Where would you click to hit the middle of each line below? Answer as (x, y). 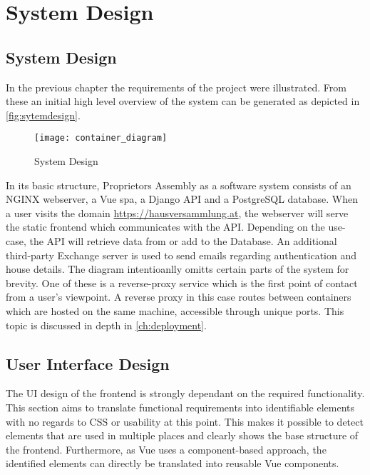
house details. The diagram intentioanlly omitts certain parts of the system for (178, 269)
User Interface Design (88, 363)
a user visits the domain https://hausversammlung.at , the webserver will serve (177, 212)
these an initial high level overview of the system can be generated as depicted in (183, 101)
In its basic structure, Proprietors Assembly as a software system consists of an (179, 185)
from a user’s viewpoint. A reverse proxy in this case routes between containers (179, 297)
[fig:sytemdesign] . (43, 115)
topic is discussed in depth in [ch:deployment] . (106, 325)
